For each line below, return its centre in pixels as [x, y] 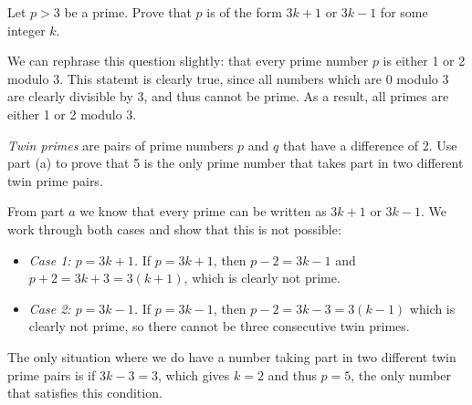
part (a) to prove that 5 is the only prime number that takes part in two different [236, 163]
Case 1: [50, 260]
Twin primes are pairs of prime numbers [121, 145]
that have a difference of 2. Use [370, 145]
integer [26, 30]
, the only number [401, 374]
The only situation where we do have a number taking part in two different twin [232, 356]
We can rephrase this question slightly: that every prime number [188, 61]
